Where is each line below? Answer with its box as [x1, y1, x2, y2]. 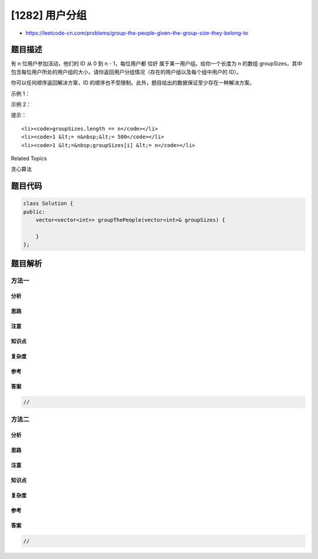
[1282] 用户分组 [11, 9, 87, 22]
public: [23, 208, 45, 215]
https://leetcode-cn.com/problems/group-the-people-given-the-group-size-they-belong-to [25, 29, 249, 36]
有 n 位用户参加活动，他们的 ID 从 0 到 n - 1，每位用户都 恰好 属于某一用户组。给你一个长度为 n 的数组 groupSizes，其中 [11, 60, 303, 67]
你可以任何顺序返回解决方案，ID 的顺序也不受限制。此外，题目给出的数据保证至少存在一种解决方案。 [11, 79, 255, 86]
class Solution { [23, 200, 74, 207]
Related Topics [11, 155, 47, 162]
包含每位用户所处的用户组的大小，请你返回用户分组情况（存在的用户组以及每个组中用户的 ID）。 [11, 68, 242, 75]
